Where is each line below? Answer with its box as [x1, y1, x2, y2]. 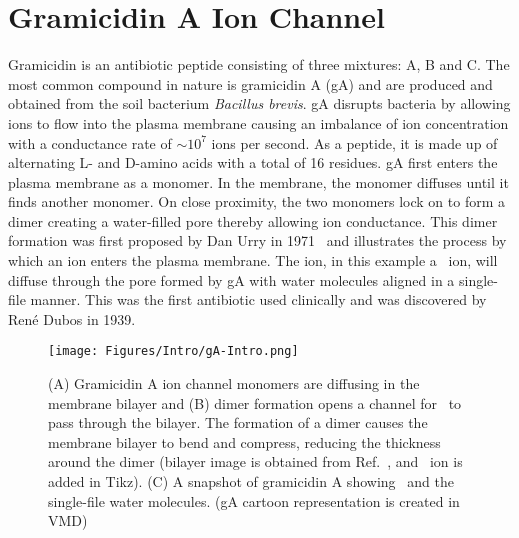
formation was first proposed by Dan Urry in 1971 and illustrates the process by [8, 230, 507, 251]
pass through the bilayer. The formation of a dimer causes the [48, 412, 428, 433]
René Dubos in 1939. [8, 308, 136, 329]
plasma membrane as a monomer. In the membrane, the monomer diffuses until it [8, 171, 509, 192]
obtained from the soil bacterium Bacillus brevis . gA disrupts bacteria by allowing [8, 93, 511, 114]
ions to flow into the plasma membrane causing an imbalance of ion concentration [8, 112, 509, 133]
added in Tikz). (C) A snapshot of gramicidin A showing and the [48, 471, 454, 492]
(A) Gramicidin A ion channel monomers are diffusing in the [48, 373, 420, 394]
